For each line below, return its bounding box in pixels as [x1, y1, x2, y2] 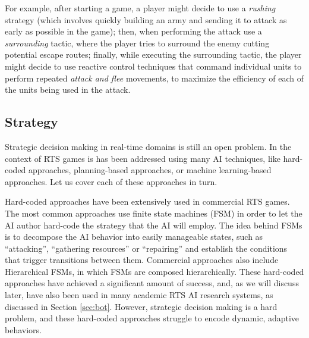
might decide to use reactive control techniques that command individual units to [5, 60, 302, 72]
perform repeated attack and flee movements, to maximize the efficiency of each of [5, 71, 304, 84]
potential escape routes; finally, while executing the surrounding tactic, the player [5, 48, 302, 61]
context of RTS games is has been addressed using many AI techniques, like [5, 152, 280, 164]
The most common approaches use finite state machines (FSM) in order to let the [5, 206, 302, 219]
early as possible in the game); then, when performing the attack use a [5, 25, 262, 37]
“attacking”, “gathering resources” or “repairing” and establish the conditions [5, 242, 288, 254]
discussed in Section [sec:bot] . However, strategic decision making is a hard [5, 300, 278, 312]
